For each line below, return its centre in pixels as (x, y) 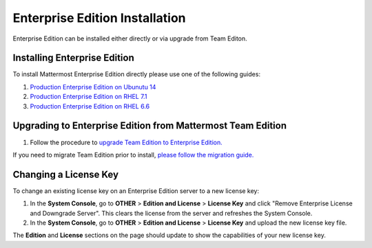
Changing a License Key (66, 174)
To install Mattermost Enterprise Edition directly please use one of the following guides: (137, 74)
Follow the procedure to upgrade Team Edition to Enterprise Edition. (126, 142)
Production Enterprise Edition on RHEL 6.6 (90, 106)
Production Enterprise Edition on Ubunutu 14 (93, 87)
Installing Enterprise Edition (73, 58)
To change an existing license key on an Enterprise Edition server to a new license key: (136, 191)
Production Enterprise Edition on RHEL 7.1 (89, 97)
